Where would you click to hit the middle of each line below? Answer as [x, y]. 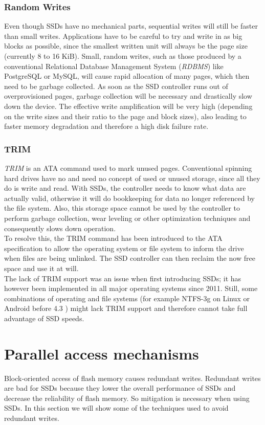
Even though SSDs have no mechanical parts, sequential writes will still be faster [131, 26]
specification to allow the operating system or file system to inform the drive [124, 248]
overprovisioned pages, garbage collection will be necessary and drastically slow [128, 96]
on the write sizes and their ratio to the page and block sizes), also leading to [125, 116]
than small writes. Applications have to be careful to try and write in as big [123, 36]
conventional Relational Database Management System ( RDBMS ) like [114, 66]
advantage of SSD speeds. [44, 318]
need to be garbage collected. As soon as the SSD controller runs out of [116, 86]
